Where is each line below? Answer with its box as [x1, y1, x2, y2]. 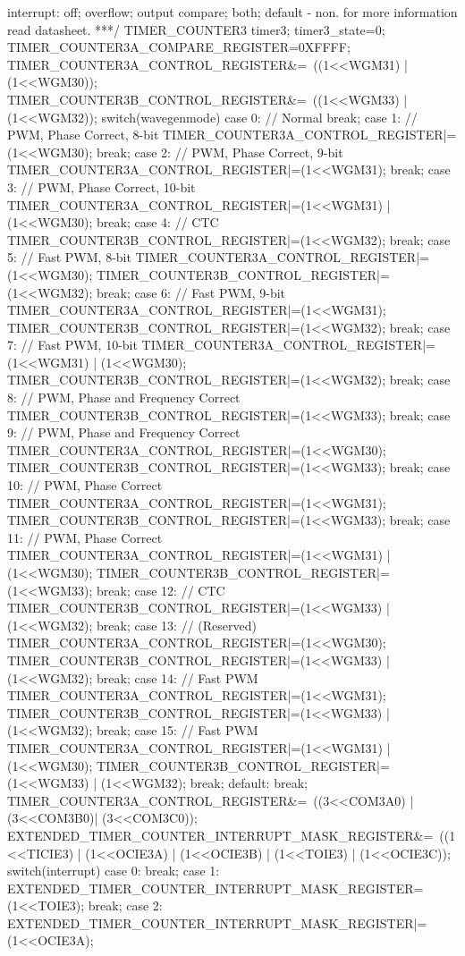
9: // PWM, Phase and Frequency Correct [7, 423, 241, 442]
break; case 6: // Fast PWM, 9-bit [97, 283, 286, 301]
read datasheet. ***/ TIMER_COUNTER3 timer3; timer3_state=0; [7, 20, 385, 38]
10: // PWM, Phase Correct [7, 476, 163, 495]
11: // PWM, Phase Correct [7, 528, 163, 546]
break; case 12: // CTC [97, 580, 225, 599]
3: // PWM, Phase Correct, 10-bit [7, 177, 196, 196]
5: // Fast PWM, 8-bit [7, 248, 131, 266]
